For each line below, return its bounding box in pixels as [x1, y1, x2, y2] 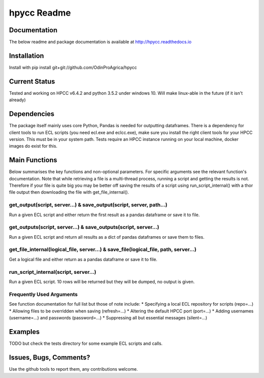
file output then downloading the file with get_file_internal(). [9, 189, 129, 195]
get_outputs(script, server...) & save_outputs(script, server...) [9, 224, 159, 231]
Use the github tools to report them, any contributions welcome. [9, 366, 138, 372]
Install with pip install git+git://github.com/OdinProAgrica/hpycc [9, 64, 137, 70]
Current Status [9, 77, 55, 86]
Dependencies [9, 110, 55, 118]
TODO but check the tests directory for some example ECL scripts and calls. [9, 340, 163, 346]
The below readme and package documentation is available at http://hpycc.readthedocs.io [9, 39, 192, 45]
